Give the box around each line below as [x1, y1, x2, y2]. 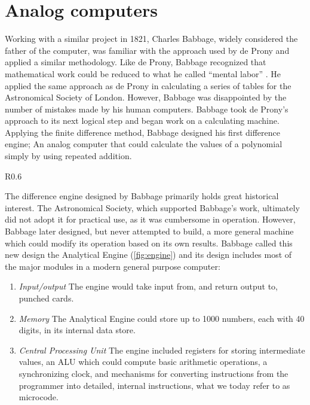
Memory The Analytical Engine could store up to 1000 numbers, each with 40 [19, 312, 305, 324]
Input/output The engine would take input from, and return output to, [19, 280, 278, 293]
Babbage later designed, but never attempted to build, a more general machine [5, 225, 294, 237]
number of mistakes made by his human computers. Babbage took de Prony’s [5, 102, 288, 115]
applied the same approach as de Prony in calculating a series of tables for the [5, 79, 291, 92]
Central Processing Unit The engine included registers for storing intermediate [19, 343, 305, 356]
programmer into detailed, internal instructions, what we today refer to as [19, 379, 290, 391]
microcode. [19, 391, 59, 403]
